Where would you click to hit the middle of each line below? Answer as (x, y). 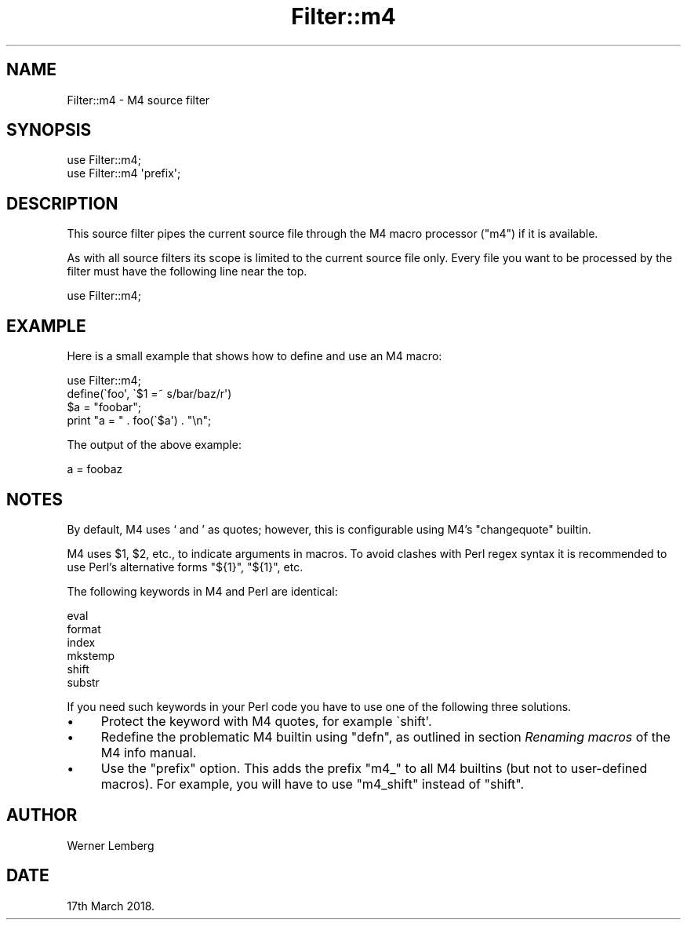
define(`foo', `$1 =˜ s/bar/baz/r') (149, 394)
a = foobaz (95, 469)
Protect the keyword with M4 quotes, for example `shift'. (266, 721)
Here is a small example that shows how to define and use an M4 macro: (254, 356)
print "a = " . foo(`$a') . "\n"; (139, 421)
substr (83, 682)
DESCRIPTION (62, 203)
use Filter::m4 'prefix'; (124, 173)
